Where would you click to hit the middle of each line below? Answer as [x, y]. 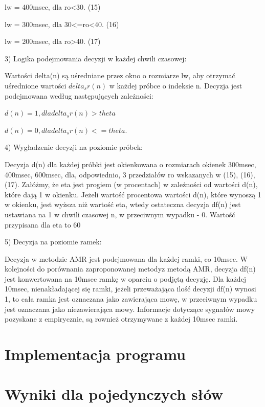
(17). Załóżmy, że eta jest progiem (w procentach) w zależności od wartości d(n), [131, 184]
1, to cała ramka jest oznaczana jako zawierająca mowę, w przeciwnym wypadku [131, 299]
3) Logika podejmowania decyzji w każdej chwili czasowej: [96, 58]
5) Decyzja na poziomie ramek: [53, 242]
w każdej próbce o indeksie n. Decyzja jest [176, 85]
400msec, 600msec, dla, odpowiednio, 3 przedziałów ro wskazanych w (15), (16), [130, 174]
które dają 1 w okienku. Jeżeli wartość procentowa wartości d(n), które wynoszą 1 [133, 194]
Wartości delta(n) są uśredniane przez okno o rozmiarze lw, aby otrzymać [120, 75]
